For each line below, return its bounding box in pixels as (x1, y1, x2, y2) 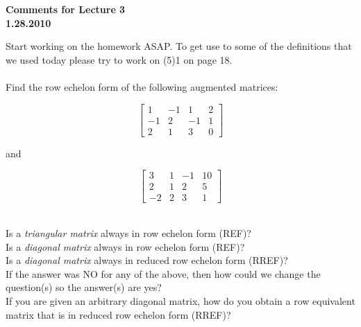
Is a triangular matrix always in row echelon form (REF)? (6, 225, 251, 240)
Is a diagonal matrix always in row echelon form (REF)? (6, 239, 245, 254)
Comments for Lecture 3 (6, 2, 126, 16)
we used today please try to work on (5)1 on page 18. (6, 52, 233, 67)
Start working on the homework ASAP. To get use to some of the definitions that (6, 39, 352, 53)
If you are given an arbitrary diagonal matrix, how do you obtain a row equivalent (6, 293, 355, 308)
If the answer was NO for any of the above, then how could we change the (6, 266, 321, 281)
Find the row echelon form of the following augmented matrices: (6, 79, 278, 94)
